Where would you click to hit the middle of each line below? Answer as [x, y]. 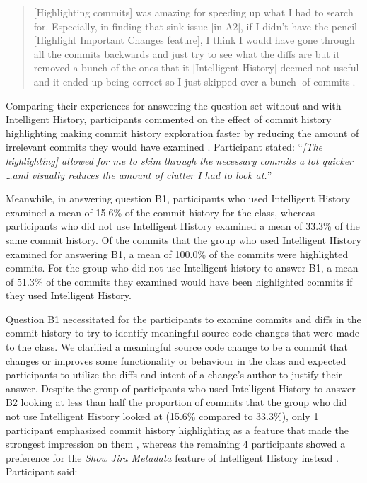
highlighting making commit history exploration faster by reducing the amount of [182, 133]
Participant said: [42, 471]
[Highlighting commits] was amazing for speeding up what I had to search [193, 12]
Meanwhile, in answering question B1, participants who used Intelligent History [178, 198]
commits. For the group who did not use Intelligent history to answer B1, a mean [182, 268]
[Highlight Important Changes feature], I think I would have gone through [194, 40]
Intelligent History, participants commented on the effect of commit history [169, 119]
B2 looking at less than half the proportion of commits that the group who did [176, 402]
